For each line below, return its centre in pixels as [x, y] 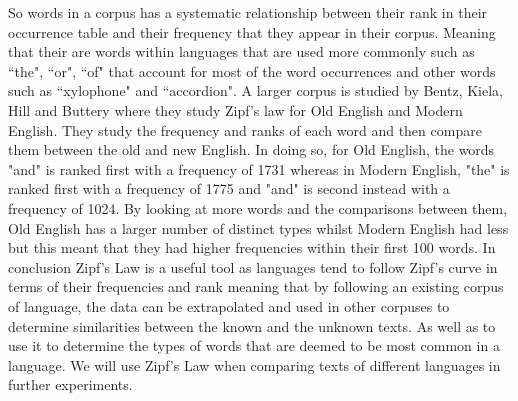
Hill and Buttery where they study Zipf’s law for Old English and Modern [235, 109]
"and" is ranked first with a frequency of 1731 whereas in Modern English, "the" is [259, 168]
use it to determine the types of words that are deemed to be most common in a [254, 345]
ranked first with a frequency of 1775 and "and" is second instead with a [229, 188]
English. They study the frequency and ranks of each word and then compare [245, 129]
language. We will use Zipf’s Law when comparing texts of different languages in [254, 364]
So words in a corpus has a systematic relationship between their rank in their [248, 12]
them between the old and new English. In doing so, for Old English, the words [251, 149]
